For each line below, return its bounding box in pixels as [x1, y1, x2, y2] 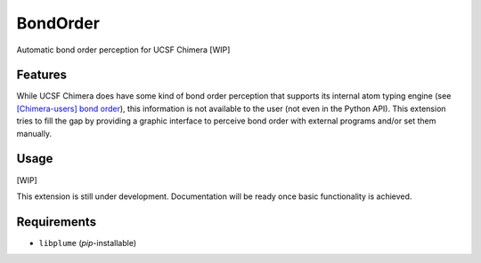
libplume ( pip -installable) [38, 237, 137, 248]
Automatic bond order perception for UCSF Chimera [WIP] [16, 44, 231, 55]
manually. [16, 128, 53, 139]
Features [16, 68, 67, 83]
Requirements [16, 214, 97, 229]
